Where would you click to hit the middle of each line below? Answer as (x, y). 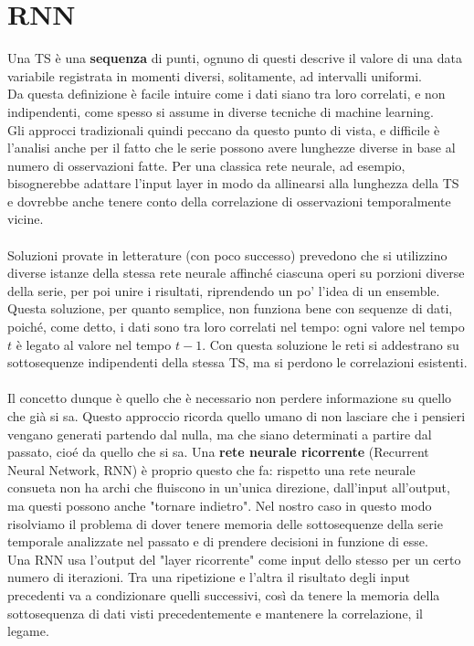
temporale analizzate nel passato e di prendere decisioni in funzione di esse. (218, 541)
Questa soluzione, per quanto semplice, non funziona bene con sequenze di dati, (230, 308)
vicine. (26, 219)
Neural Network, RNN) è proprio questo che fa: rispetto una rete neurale (211, 469)
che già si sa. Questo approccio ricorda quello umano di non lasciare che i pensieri (237, 416)
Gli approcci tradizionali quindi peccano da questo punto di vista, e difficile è (224, 129)
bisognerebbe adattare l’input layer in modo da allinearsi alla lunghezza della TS (233, 183)
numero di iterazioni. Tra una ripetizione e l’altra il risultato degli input (209, 577)
